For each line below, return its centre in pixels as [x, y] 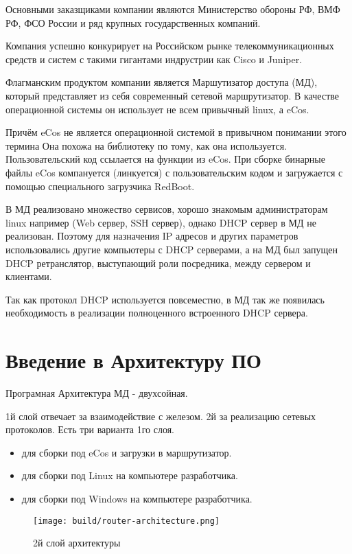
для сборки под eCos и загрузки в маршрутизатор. [127, 452]
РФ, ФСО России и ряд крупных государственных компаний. [133, 22]
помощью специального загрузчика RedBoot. [100, 186]
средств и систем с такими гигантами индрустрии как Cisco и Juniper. [154, 59]
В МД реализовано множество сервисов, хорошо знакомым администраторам [167, 209]
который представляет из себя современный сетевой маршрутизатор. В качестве [172, 95]
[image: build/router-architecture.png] [127, 521]
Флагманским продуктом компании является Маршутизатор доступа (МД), [162, 82]
